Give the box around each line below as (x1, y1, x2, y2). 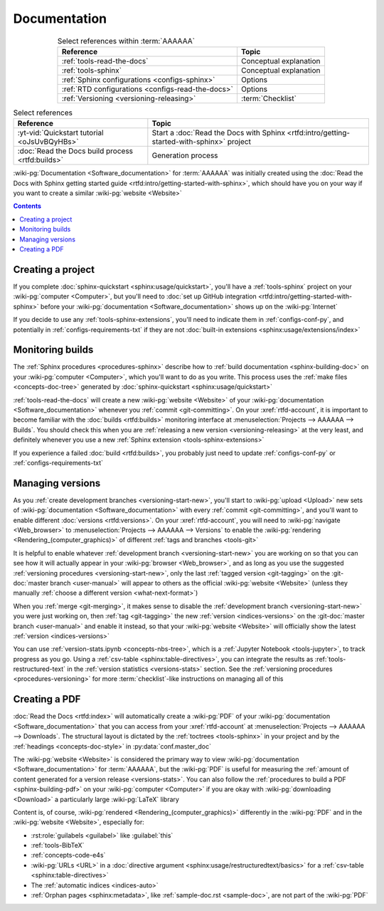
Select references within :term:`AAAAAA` (57, 36, 196, 46)
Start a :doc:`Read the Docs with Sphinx (151, 128, 286, 138)
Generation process (151, 150, 218, 160)
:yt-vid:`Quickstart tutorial (17, 128, 104, 138)
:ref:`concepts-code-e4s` (31, 851, 106, 860)
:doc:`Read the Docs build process (17, 146, 134, 156)
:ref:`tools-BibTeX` (31, 841, 85, 850)
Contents (13, 202, 42, 210)
